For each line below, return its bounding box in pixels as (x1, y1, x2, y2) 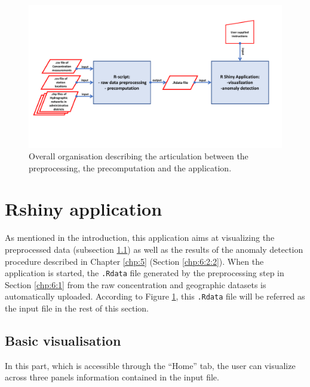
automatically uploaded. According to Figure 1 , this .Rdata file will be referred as (5, 290, 305, 303)
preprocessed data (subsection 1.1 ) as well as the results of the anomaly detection (5, 243, 303, 255)
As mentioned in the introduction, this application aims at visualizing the (5, 231, 275, 244)
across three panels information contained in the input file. (5, 371, 219, 383)
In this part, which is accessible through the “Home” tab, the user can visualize (5, 359, 296, 371)
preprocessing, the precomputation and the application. (29, 161, 232, 174)
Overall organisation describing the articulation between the (29, 150, 248, 162)
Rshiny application (5, 196, 162, 221)
